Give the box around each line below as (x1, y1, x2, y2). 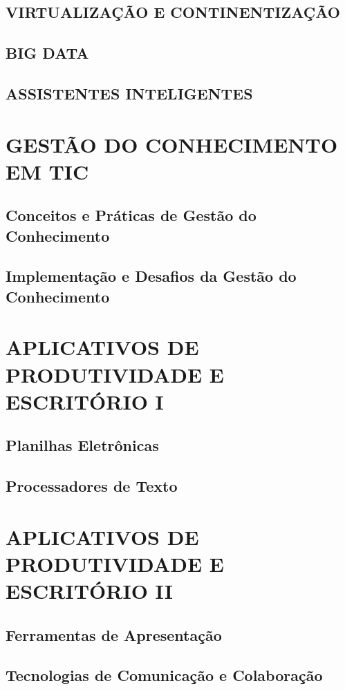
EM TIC (6, 157, 89, 185)
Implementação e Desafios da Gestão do (6, 265, 297, 287)
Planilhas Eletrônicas (6, 434, 159, 456)
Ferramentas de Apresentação (6, 624, 222, 645)
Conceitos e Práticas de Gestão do (6, 204, 257, 226)
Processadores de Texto (6, 475, 178, 497)
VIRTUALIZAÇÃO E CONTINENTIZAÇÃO (6, 1, 340, 23)
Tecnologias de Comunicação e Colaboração (6, 664, 323, 686)
